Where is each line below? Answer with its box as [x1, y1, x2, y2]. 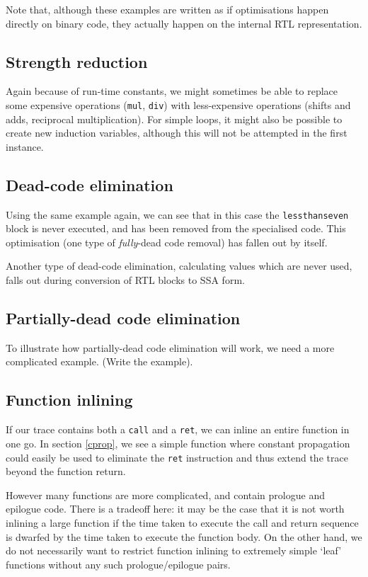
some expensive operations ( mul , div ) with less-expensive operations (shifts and [6, 97, 351, 112]
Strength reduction [6, 50, 148, 72]
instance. [6, 139, 44, 154]
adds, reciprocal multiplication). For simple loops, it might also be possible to [6, 111, 343, 126]
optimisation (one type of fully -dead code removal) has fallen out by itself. [6, 234, 328, 249]
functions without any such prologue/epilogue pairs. [6, 556, 231, 571]
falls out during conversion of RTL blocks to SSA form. [6, 273, 245, 287]
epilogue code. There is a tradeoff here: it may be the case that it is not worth [6, 501, 345, 516]
